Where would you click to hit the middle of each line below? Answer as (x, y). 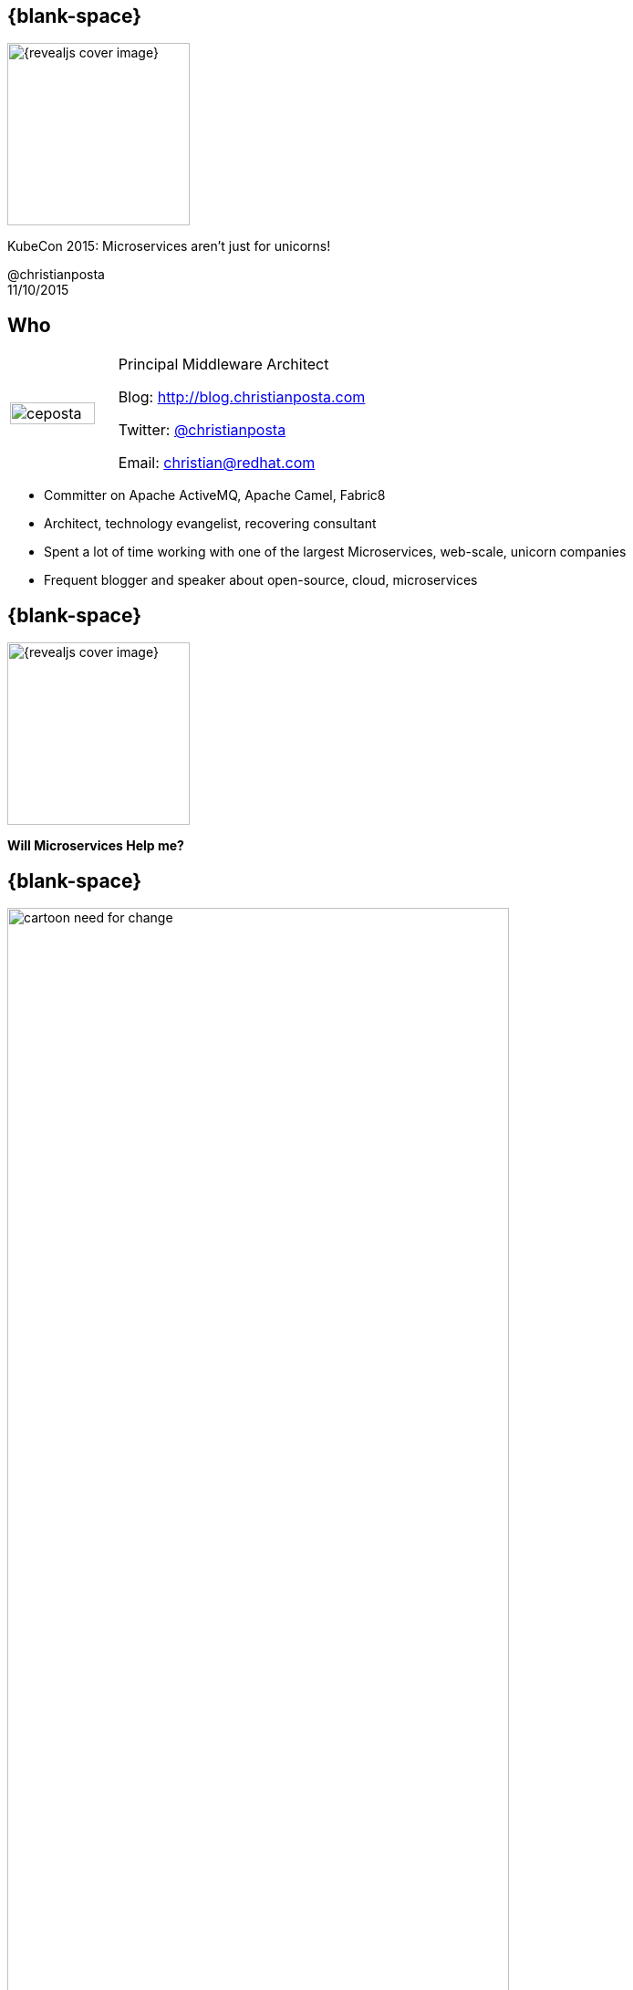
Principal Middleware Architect (223, 365)
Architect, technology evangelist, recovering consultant (210, 524)
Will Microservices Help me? (96, 846)
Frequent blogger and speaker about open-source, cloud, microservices (261, 580)
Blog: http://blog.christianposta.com (242, 397)
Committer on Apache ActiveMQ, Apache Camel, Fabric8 (215, 495)
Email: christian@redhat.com (217, 463)
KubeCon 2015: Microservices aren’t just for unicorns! (169, 246)
